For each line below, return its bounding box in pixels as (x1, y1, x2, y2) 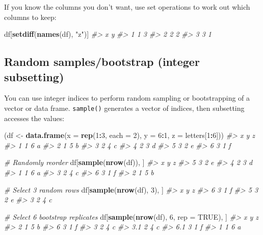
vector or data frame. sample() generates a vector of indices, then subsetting (4, 102, 245, 113)
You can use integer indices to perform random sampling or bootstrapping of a (4, 92, 250, 103)
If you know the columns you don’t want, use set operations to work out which (4, 2, 250, 12)
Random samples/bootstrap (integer (4, 54, 200, 69)
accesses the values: (4, 112, 65, 123)
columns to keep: (4, 11, 57, 22)
